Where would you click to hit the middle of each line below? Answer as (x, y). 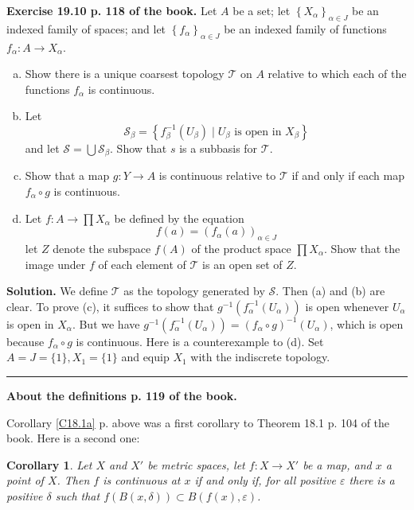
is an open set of (242, 264)
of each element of (142, 264)
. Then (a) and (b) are (330, 291)
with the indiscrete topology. (260, 357)
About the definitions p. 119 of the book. (122, 395)
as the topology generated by (194, 291)
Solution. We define (57, 291)
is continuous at (142, 480)
